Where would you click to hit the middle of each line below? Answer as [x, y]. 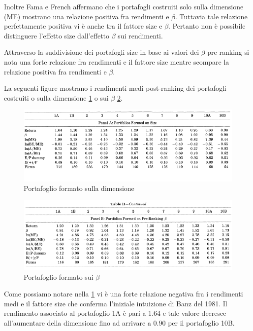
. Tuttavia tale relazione [211, 16]
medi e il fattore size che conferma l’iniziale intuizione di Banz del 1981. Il [116, 303]
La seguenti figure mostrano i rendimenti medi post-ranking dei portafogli [115, 88]
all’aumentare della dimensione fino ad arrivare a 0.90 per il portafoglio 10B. [119, 322]
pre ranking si [228, 52]
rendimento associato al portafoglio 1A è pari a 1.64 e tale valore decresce [115, 313]
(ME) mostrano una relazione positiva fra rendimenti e [87, 16]
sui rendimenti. [140, 35]
